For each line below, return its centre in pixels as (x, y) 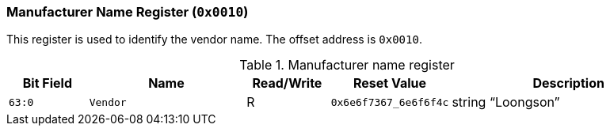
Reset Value (390, 83)
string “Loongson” (506, 102)
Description (568, 83)
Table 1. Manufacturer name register (347, 65)
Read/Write (287, 83)
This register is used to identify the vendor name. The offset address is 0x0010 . (214, 40)
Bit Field (47, 83)
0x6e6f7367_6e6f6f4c (390, 102)
